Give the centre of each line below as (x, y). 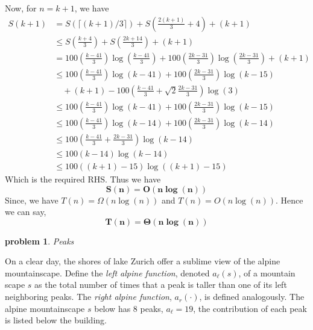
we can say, (26, 212)
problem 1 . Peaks (40, 241)
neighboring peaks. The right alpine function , (88, 297)
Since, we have (32, 200)
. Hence (289, 200)
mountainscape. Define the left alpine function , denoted (107, 272)
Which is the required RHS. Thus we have (83, 179)
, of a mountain (267, 272)
